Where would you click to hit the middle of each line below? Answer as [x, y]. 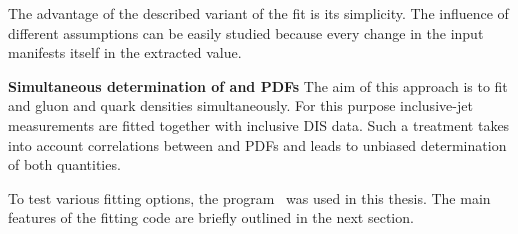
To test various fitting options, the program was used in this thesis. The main [249, 197]
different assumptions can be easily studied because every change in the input [246, 32]
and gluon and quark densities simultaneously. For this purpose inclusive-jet [240, 105]
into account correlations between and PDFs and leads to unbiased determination [257, 144]
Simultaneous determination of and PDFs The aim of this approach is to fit [258, 85]
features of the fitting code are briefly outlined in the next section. [211, 217]
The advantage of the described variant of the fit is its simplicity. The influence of [258, 13]
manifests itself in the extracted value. [125, 52]
